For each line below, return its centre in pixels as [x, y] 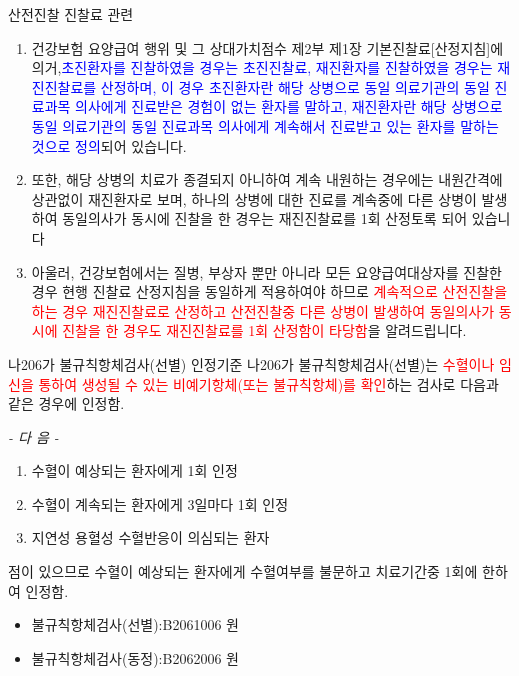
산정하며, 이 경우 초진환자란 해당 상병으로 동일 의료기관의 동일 [295, 86]
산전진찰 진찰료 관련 [71, 14]
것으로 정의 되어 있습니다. [109, 145]
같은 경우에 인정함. [66, 403]
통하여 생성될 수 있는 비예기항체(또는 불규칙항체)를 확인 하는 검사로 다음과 [268, 383]
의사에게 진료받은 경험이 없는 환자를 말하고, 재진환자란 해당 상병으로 [289, 106]
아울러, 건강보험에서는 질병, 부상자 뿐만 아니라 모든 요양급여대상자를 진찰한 [266, 271]
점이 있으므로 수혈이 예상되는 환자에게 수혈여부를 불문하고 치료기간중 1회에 [243, 571]
